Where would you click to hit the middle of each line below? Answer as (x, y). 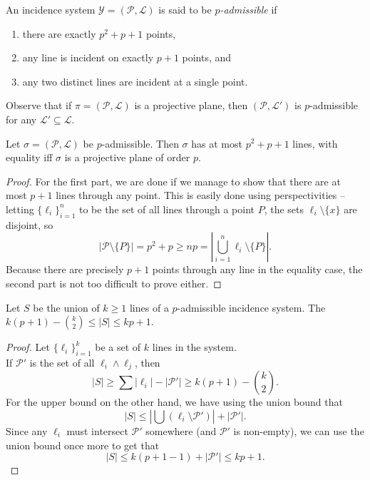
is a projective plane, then (191, 105)
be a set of (118, 347)
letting (20, 209)
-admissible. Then (140, 143)
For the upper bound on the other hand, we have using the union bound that (174, 402)
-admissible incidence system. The (251, 307)
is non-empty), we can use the (299, 430)
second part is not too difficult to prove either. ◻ (114, 283)
